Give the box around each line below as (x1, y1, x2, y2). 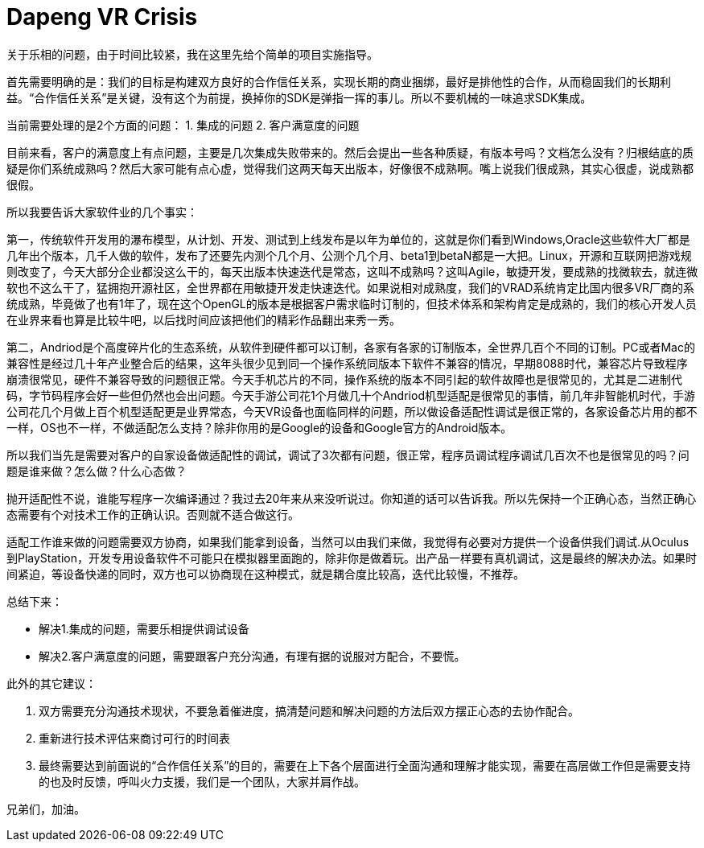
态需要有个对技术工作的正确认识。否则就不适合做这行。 (6, 507, 299, 521)
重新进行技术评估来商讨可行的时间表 (39, 731, 230, 745)
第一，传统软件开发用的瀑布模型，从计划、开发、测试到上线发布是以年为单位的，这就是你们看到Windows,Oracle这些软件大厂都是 (6, 232, 690, 246)
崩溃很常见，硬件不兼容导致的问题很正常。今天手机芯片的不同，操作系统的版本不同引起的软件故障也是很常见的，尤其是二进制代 (6, 372, 682, 386)
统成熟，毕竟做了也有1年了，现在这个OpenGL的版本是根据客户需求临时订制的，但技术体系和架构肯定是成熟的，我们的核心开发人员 (6, 296, 697, 311)
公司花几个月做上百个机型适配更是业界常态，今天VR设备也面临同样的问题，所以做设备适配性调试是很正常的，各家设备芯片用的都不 (6, 404, 698, 418)
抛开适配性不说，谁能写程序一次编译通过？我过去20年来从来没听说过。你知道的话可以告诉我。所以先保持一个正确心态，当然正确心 (6, 491, 697, 505)
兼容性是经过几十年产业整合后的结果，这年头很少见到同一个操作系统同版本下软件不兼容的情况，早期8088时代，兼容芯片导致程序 (6, 356, 688, 370)
